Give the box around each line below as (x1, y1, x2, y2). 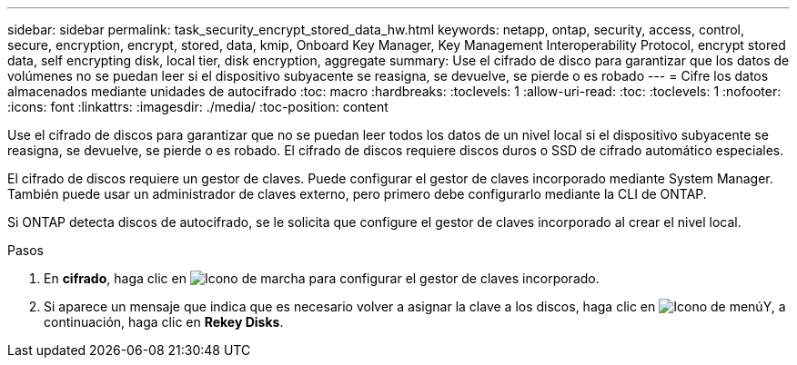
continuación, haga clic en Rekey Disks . (44, 314, 284, 330)
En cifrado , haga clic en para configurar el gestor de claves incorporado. (44, 271, 600, 286)
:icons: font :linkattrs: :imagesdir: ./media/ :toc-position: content (7, 99, 388, 114)
